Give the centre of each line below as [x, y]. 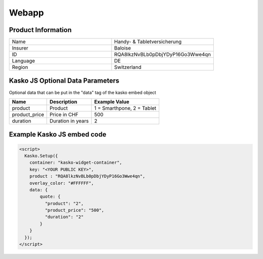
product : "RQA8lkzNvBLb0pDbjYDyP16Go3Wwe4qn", [87, 176]
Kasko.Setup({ [41, 156]
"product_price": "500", [74, 210]
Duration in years [69, 121]
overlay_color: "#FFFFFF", [62, 183]
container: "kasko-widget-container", [76, 163]
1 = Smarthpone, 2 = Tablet [125, 108]
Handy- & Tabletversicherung [148, 42]
